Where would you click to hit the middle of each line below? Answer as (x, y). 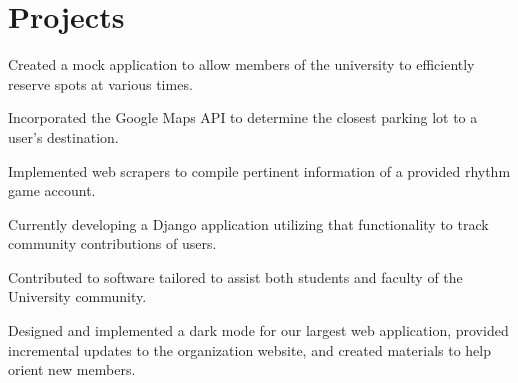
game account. (52, 190)
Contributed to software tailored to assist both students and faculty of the (235, 276)
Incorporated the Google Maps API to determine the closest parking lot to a (243, 117)
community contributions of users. (112, 243)
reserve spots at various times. (100, 83)
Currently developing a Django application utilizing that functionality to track (248, 223)
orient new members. (72, 369)
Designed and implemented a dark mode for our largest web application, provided (258, 330)
